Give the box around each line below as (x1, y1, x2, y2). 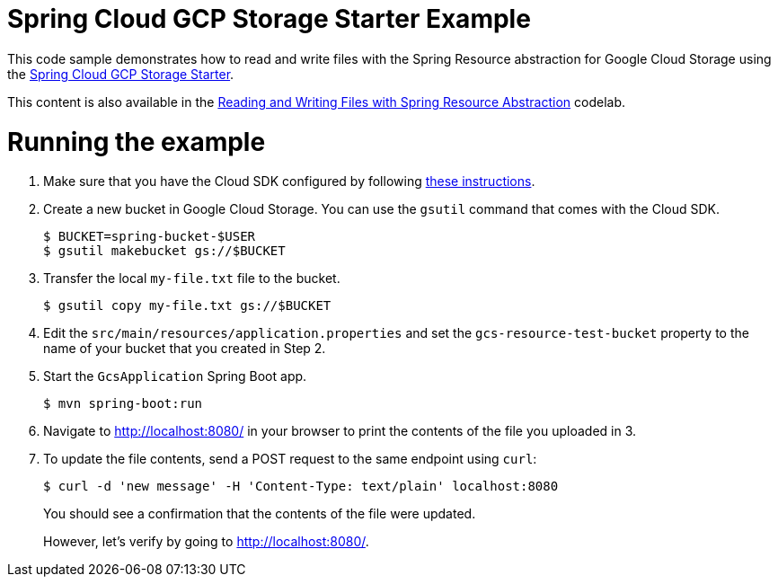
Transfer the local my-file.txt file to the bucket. (43, 270, 340, 287)
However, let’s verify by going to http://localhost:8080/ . (43, 534, 369, 550)
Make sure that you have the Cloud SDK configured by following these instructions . (43, 173, 535, 190)
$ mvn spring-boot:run (43, 396, 203, 411)
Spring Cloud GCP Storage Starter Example (7, 4, 531, 34)
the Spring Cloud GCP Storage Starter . (7, 66, 234, 82)
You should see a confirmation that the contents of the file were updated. (43, 506, 476, 522)
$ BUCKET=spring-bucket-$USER (43, 229, 256, 244)
